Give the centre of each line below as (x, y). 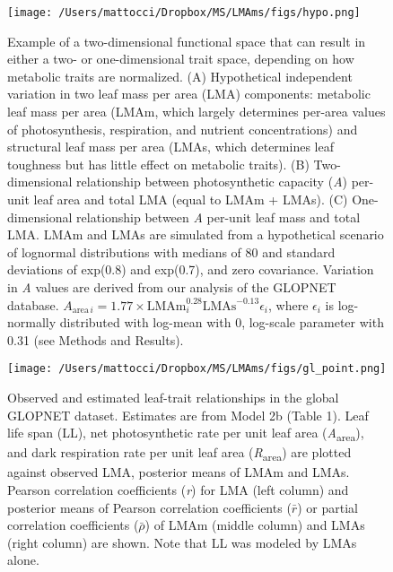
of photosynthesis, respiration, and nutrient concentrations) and (183, 129)
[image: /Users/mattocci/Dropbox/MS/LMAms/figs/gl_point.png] (197, 369)
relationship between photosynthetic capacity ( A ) (212, 182)
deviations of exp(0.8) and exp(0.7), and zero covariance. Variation (191, 269)
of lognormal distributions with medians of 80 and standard (171, 251)
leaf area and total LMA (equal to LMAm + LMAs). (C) (191, 199)
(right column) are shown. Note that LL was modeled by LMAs (182, 542)
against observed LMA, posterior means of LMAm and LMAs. (179, 472)
